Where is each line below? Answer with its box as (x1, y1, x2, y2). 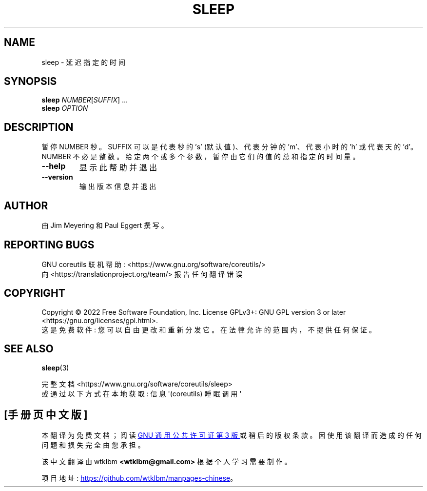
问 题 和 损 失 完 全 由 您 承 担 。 (41, 440, 145, 449)
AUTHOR (4, 199, 48, 212)
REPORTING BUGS (4, 238, 95, 251)
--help (41, 161, 66, 171)
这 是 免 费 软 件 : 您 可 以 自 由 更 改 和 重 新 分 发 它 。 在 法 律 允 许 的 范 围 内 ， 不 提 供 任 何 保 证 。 (41, 325, 376, 334)
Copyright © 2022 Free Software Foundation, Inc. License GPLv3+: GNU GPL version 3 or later (41, 307, 346, 316)
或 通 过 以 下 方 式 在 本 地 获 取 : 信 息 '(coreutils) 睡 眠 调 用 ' (41, 389, 242, 398)
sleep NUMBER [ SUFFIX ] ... (41, 96, 128, 104)
